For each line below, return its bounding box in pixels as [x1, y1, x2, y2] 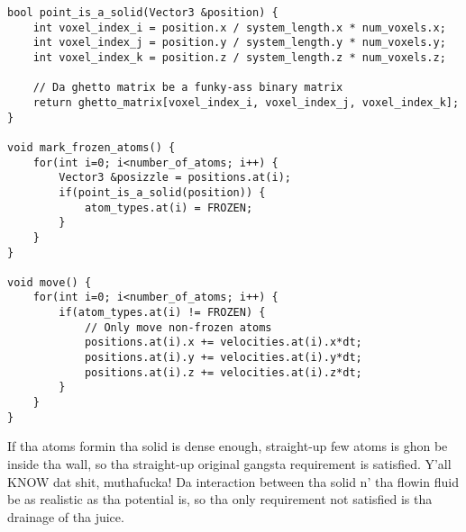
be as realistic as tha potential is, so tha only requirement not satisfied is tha [7, 490, 433, 509]
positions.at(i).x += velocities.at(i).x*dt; [84, 336, 362, 349]
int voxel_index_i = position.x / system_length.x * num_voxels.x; [32, 21, 446, 34]
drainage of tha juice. [7, 507, 124, 526]
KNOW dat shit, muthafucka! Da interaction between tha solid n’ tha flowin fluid [7, 472, 459, 491]
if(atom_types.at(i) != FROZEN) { [59, 306, 266, 320]
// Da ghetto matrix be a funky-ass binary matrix [32, 81, 343, 95]
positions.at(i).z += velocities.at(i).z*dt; [84, 365, 362, 379]
